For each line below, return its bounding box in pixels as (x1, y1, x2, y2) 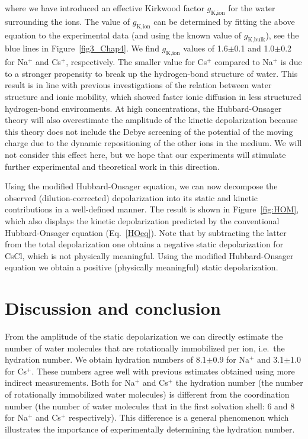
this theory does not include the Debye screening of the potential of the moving (5, 125, 293, 137)
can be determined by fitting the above (153, 15, 295, 27)
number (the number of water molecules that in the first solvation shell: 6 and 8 (5, 399, 295, 412)
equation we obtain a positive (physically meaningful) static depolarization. (5, 261, 278, 273)
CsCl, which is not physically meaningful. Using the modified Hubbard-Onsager (5, 249, 294, 262)
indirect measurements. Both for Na (5, 376, 135, 389)
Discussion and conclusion (5, 296, 221, 320)
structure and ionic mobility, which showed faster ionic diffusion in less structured (5, 90, 301, 102)
